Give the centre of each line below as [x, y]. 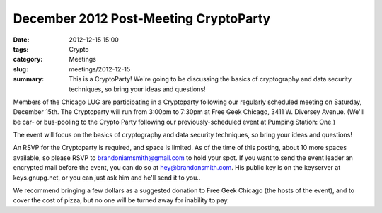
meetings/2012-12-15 [100, 69]
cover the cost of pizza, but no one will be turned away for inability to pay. [121, 200]
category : [28, 59]
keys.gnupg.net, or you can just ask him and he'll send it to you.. [107, 178]
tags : [21, 49]
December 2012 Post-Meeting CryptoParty [142, 18]
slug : [21, 69]
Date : [21, 40]
